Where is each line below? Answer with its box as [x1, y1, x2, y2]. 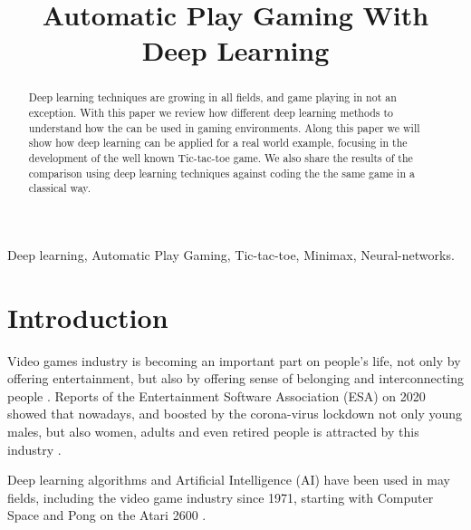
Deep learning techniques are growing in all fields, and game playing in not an [28, 90, 397, 105]
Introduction [7, 298, 168, 335]
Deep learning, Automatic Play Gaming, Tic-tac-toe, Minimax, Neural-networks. [7, 245, 455, 264]
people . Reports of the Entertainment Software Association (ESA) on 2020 [7, 386, 426, 405]
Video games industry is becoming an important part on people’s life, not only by [7, 351, 461, 370]
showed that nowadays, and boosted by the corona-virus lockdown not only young [7, 404, 463, 423]
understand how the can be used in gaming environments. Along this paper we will [28, 120, 420, 135]
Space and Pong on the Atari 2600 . [7, 506, 207, 525]
